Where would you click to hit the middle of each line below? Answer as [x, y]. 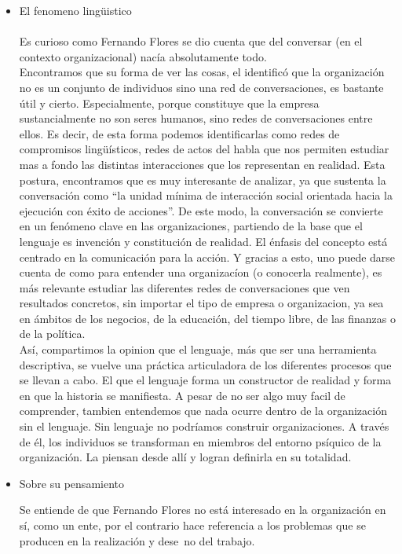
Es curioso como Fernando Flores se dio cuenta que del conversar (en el [191, 41]
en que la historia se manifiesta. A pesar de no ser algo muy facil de [182, 395]
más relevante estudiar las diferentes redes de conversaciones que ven [185, 287]
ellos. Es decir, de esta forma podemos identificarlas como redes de [179, 133]
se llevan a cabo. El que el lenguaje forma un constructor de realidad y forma [205, 380]
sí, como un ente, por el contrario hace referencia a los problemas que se [192, 525]
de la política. [52, 334]
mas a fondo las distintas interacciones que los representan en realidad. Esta [202, 164]
